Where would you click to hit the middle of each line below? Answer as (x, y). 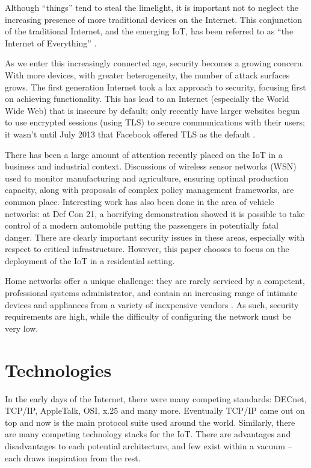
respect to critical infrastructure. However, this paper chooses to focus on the (147, 249)
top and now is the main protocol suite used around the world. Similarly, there (150, 422)
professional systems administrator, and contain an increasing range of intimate (151, 293)
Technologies (58, 369)
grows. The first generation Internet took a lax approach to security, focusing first (155, 87)
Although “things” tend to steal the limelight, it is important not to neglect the (152, 7)
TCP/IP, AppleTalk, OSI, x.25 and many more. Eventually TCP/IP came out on (155, 410)
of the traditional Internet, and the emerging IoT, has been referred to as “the (149, 31)
